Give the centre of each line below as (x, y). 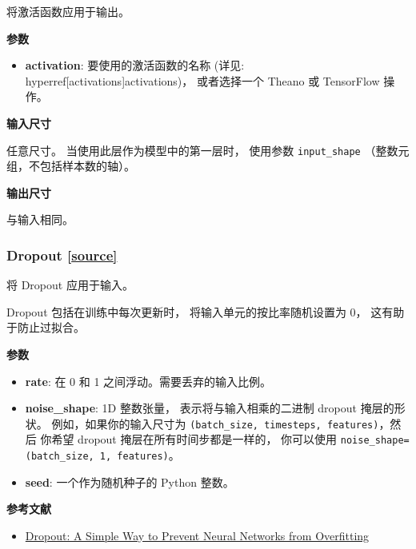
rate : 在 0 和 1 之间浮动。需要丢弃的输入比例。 (148, 381)
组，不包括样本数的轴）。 (71, 166)
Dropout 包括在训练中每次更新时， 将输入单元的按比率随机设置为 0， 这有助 (206, 311)
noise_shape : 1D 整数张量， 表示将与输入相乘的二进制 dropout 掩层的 (210, 408)
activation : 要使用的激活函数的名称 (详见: (135, 65)
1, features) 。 (140, 455)
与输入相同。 (40, 219)
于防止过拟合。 (46, 327)
